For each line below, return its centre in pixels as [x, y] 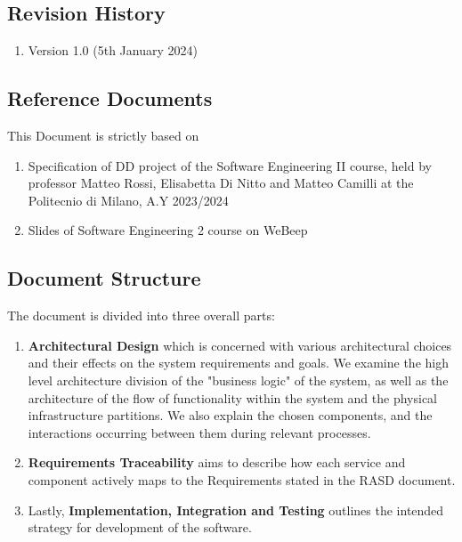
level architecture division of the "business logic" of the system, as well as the [238, 380]
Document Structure [104, 278]
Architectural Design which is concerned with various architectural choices [240, 345]
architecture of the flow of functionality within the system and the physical [233, 397]
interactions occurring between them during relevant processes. [199, 432]
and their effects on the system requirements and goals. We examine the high [238, 363]
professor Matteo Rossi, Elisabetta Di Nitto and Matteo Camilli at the [221, 183]
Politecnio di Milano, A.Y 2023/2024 [128, 200]
